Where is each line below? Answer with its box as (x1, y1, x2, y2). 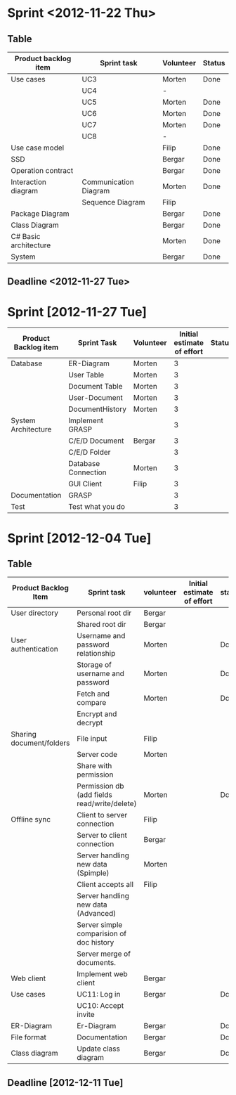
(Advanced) (77, 909, 117, 919)
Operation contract (11, 166, 74, 175)
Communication (81, 177, 135, 187)
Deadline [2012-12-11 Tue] (7, 1077, 124, 1089)
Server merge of (77, 949, 131, 959)
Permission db (77, 782, 124, 791)
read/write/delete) (77, 799, 137, 809)
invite (77, 1010, 95, 1020)
